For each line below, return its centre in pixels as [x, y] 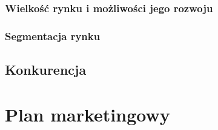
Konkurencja [46, 70]
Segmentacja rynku [53, 36]
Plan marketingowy [88, 114]
